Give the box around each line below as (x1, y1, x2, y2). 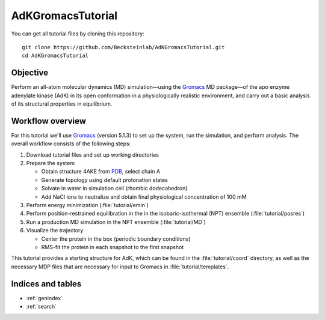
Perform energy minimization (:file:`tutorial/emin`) (26, 202, 149, 209)
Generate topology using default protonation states (41, 176, 168, 183)
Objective (11, 68, 49, 78)
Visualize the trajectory (26, 227, 84, 234)
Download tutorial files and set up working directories (26, 151, 159, 158)
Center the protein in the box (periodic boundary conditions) (41, 235, 191, 243)
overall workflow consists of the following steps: (11, 140, 131, 147)
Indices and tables (11, 279, 82, 289)
